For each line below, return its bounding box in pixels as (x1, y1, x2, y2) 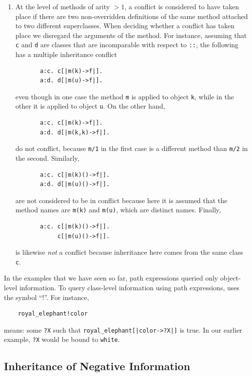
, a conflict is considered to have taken (124, 1, 239, 11)
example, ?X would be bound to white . (4, 334, 120, 344)
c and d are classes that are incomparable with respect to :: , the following (15, 39, 239, 50)
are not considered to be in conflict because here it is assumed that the (15, 195, 228, 205)
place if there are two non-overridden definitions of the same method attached (15, 11, 248, 21)
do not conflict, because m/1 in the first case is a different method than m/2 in (15, 143, 248, 153)
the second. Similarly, (15, 152, 79, 163)
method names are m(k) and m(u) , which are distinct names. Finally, (15, 205, 221, 215)
